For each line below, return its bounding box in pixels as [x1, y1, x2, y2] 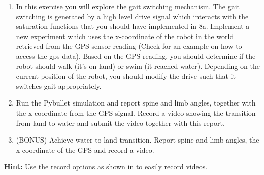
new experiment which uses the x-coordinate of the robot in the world [16, 30, 234, 41]
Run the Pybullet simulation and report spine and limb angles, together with [16, 97, 256, 108]
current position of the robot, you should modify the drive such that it [16, 71, 236, 81]
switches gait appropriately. [16, 80, 102, 91]
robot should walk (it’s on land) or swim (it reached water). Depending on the [16, 60, 260, 71]
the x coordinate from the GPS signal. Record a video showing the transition [16, 107, 256, 118]
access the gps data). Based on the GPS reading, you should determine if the [16, 50, 256, 61]
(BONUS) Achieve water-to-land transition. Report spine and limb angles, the [16, 134, 259, 145]
